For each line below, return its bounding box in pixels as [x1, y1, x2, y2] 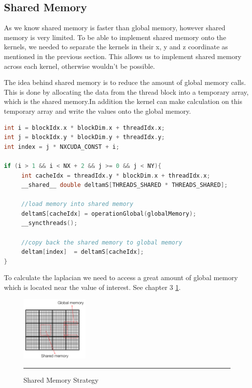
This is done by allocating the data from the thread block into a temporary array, [4, 86, 249, 97]
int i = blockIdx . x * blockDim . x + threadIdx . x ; [4, 124, 165, 131]
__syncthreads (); [21, 220, 78, 227]
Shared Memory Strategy [23, 374, 99, 385]
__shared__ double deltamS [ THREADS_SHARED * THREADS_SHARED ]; [21, 182, 228, 189]
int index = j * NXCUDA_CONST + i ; [4, 143, 120, 150]
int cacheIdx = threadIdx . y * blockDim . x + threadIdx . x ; [21, 172, 210, 179]
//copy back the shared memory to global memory [21, 239, 183, 246]
